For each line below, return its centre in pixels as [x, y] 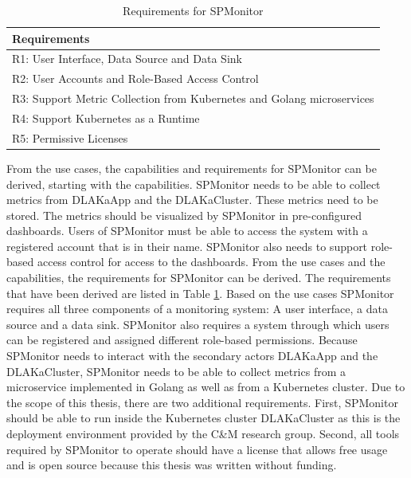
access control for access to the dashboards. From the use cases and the [211, 262]
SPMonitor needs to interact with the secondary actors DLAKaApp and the [192, 356]
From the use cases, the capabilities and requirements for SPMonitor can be [192, 168]
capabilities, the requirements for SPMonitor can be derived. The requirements [199, 278]
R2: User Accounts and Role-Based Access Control [135, 78]
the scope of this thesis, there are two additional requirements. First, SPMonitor [202, 402]
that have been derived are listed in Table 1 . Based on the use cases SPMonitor [200, 293]
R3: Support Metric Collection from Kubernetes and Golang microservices [193, 98]
